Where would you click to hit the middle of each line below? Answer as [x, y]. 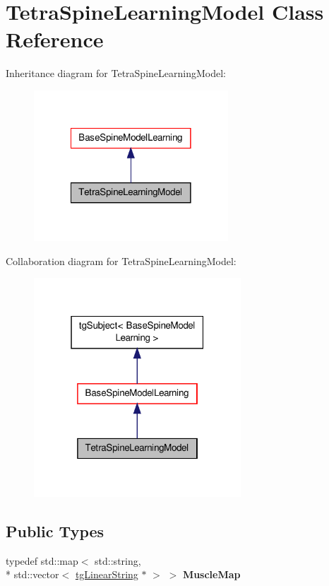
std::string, [118, 560]
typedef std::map [42, 560]
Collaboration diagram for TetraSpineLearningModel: [121, 260]
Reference [55, 39]
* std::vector [32, 574]
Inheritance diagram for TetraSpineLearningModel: [116, 73]
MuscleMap [211, 574]
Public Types [55, 531]
